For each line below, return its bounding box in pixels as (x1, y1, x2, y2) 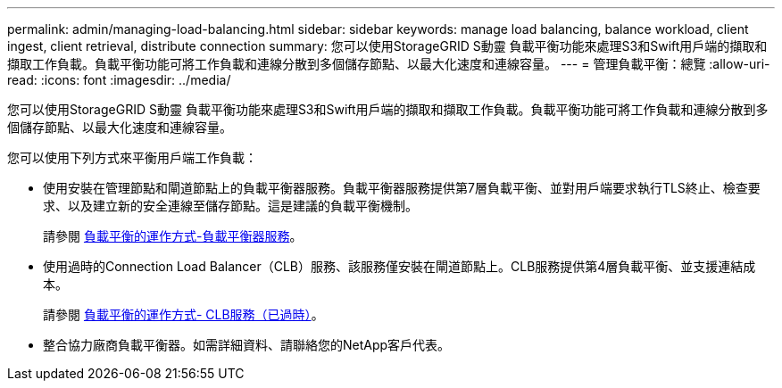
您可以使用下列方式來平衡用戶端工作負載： (7, 150, 257, 165)
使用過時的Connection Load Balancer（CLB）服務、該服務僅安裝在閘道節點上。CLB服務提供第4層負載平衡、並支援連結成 (43, 259, 756, 274)
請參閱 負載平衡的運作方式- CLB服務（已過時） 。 (43, 307, 324, 322)
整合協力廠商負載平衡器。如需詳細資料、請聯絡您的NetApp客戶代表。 (43, 337, 451, 352)
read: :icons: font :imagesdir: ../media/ (7, 72, 231, 87)
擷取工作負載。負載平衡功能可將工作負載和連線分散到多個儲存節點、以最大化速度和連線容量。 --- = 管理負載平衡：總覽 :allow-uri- (7, 56, 770, 71)
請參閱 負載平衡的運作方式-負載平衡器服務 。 (43, 228, 303, 244)
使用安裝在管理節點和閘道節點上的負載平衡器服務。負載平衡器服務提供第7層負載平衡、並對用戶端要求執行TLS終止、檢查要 (43, 180, 761, 195)
